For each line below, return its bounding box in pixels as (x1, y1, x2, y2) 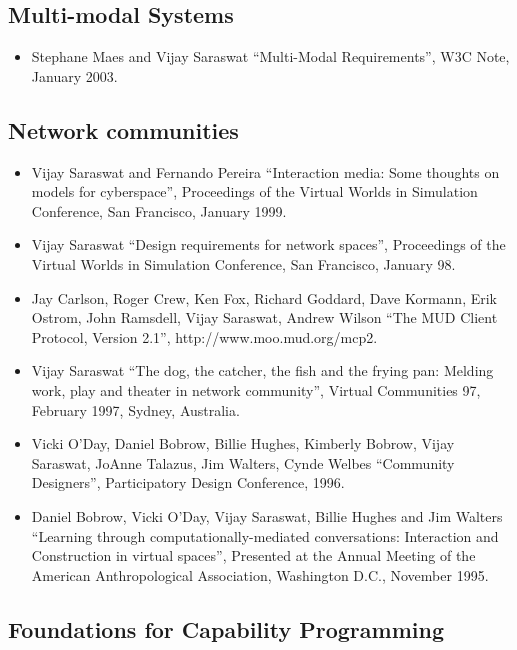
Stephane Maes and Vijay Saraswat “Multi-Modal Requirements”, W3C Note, (31, 46, 510, 67)
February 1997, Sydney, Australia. (31, 399, 240, 420)
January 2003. (31, 65, 118, 86)
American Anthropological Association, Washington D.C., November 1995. (31, 564, 489, 585)
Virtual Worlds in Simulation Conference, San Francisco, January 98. (31, 253, 456, 274)
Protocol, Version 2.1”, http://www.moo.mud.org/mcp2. (31, 326, 378, 347)
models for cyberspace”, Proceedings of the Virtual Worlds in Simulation (31, 181, 478, 202)
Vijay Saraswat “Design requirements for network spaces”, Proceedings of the (31, 234, 506, 255)
